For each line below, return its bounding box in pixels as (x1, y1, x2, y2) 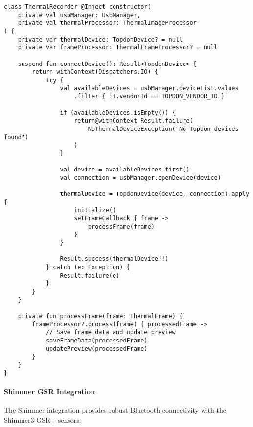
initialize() (74, 207, 116, 214)
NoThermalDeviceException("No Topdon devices (88, 125, 239, 132)
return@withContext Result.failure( (74, 117, 193, 125)
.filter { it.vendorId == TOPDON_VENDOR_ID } (74, 93, 225, 100)
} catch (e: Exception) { (46, 264, 130, 271)
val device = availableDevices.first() (60, 166, 190, 173)
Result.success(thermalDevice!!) (60, 256, 169, 263)
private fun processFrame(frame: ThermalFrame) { (18, 312, 183, 320)
